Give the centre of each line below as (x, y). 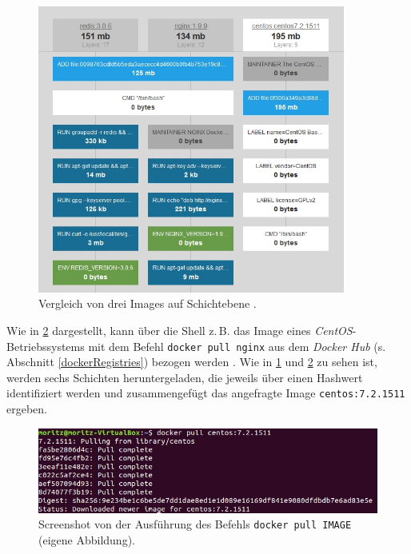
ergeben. (27, 409)
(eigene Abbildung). (87, 539)
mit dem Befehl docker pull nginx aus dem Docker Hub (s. (237, 346)
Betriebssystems (46, 346)
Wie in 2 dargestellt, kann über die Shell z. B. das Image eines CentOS (180, 330)
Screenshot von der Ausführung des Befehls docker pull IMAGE (195, 524)
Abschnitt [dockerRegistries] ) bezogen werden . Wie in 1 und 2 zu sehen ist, (192, 362)
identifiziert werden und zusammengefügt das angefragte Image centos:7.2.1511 (206, 393)
